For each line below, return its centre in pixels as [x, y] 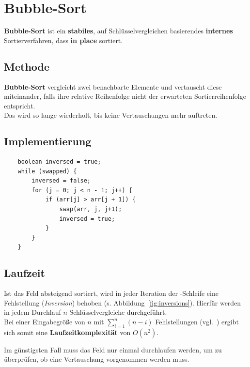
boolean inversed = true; [59, 162]
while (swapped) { [47, 171]
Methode [27, 66]
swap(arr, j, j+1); [91, 209]
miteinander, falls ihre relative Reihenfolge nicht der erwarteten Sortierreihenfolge [125, 96]
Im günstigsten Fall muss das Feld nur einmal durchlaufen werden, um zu [113, 349]
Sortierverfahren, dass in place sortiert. [63, 40]
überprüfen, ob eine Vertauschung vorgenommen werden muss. [97, 359]
